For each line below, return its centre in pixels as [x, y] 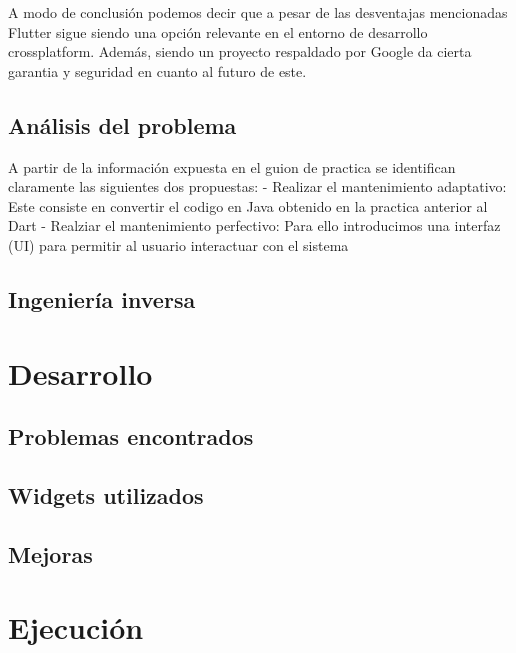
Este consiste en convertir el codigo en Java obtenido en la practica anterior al [248, 205]
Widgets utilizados [106, 494]
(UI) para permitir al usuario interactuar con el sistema [178, 244]
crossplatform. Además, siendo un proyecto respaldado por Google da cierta [240, 51]
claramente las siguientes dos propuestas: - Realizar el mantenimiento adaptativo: [257, 186]
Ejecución [76, 627]
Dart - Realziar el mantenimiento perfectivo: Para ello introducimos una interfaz [254, 225]
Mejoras [50, 553]
